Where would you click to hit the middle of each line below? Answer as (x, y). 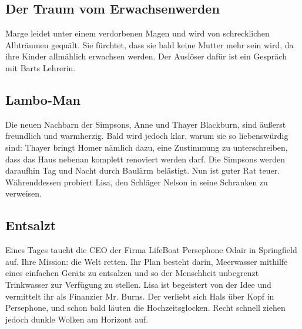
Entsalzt (31, 225)
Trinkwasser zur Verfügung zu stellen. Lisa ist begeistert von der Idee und (138, 284)
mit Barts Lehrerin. (41, 67)
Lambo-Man (43, 99)
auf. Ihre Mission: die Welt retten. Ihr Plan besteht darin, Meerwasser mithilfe (147, 261)
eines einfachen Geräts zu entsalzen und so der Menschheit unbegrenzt (132, 273)
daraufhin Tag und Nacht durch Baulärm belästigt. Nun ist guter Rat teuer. (143, 170)
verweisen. (24, 193)
